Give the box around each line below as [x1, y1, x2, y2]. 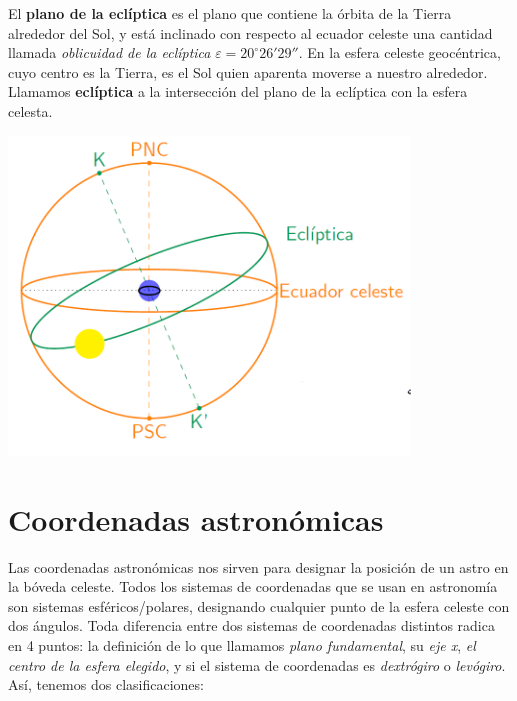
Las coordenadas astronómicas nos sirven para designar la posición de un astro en [8, 556, 509, 577]
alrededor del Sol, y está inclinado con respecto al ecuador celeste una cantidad [8, 22, 493, 43]
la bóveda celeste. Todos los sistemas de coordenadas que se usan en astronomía [8, 576, 498, 597]
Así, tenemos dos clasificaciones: [8, 674, 204, 695]
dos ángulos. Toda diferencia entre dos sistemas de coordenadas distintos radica [8, 615, 495, 636]
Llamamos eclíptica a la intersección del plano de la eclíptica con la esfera [8, 81, 468, 102]
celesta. [8, 100, 53, 121]
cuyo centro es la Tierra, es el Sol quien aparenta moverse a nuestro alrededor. [8, 61, 488, 82]
